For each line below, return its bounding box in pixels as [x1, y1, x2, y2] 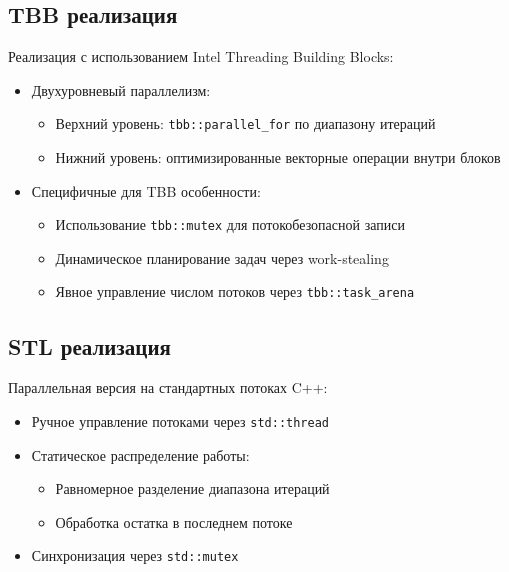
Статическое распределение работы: [31, 444, 250, 465]
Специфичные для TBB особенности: [31, 180, 261, 201]
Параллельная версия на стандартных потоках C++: [8, 377, 328, 398]
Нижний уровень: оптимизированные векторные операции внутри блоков [55, 147, 501, 168]
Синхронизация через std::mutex [31, 545, 239, 566]
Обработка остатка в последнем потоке [55, 511, 293, 532]
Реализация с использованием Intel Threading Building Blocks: [8, 46, 394, 67]
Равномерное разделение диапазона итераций [55, 478, 330, 499]
